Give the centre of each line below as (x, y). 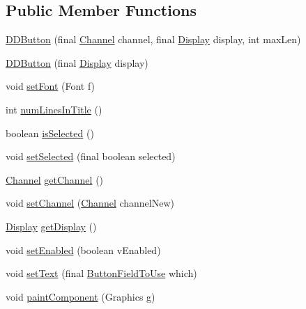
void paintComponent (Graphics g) (81, 296)
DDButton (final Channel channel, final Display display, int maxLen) (153, 39)
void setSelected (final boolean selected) (91, 156)
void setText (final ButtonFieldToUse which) (101, 273)
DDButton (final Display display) (77, 62)
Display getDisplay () (51, 226)
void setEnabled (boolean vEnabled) (83, 249)
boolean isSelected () (50, 133)
